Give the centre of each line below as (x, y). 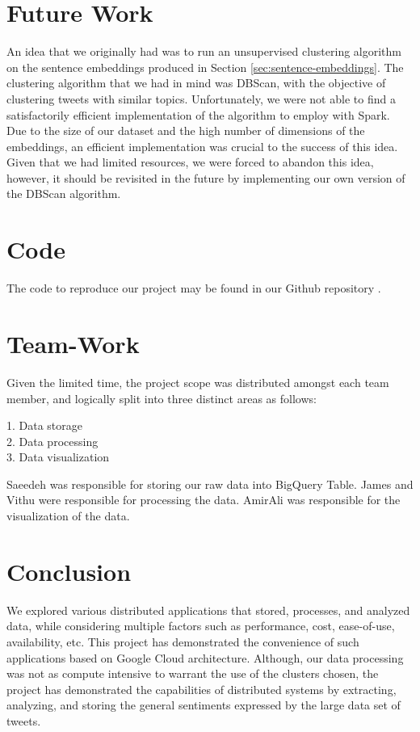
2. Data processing (52, 441)
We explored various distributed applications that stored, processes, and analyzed (208, 610)
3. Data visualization (58, 457)
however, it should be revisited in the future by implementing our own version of (206, 177)
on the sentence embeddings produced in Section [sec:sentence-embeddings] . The (205, 67)
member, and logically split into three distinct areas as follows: (162, 398)
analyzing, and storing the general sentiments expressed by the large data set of (204, 705)
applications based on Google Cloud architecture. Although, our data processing (205, 657)
